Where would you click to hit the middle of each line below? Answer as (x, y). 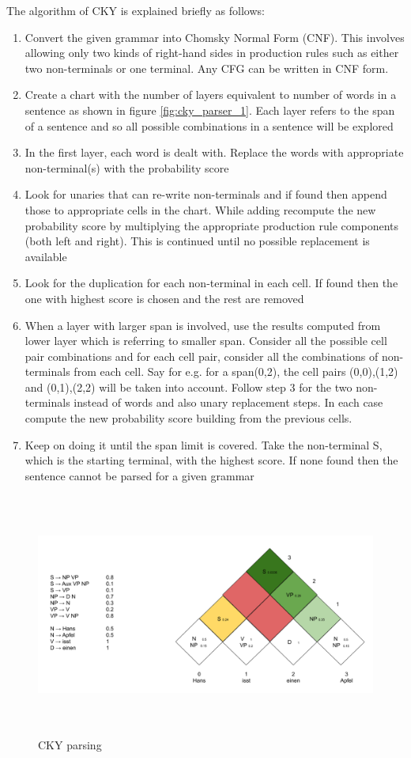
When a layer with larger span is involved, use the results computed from (203, 325)
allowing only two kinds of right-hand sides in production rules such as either (212, 53)
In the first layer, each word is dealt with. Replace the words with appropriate (214, 152)
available (46, 256)
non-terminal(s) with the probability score (127, 167)
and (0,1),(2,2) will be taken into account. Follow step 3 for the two (189, 387)
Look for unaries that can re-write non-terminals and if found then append (206, 194)
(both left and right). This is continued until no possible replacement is (197, 241)
